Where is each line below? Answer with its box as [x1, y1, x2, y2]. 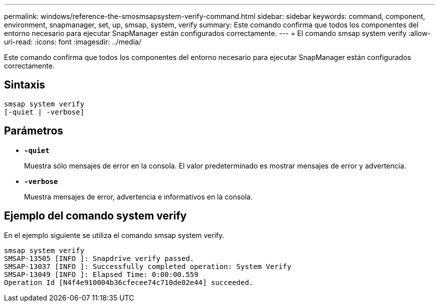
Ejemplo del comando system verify [4, 209, 187, 222]
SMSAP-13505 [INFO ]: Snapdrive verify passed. [4, 254, 194, 262]
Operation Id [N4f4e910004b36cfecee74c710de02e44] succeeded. [4, 278, 254, 286]
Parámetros [4, 124, 64, 137]
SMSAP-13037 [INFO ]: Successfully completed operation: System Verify [4, 262, 292, 270]
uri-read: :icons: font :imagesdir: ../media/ [4, 37, 141, 46]
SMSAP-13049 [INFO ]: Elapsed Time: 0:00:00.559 [4, 270, 198, 278]
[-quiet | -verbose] [4, 107, 85, 116]
